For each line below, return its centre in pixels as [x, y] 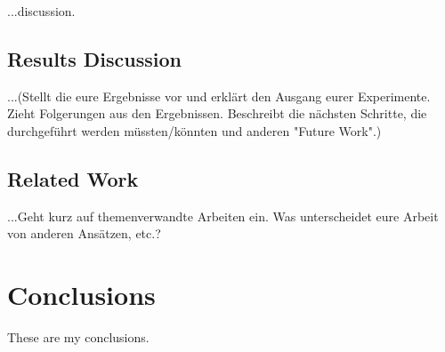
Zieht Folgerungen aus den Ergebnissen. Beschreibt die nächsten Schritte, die [217, 113]
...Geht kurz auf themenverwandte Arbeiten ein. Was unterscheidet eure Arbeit [223, 216]
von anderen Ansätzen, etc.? [84, 233]
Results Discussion [94, 58]
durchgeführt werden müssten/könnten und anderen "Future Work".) [194, 130]
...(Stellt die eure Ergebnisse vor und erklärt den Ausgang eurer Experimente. [219, 96]
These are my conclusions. [78, 337]
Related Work [73, 178]
